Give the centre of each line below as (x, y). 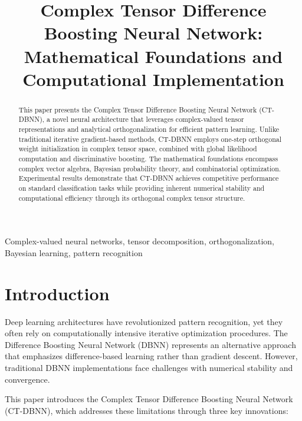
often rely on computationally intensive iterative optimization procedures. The (146, 333)
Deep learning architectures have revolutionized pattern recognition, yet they (144, 321)
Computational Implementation (153, 79)
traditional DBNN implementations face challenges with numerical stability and (149, 367)
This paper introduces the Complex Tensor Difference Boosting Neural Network (149, 399)
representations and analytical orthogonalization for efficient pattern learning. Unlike (149, 129)
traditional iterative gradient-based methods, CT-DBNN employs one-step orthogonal (150, 139)
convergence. (27, 379)
